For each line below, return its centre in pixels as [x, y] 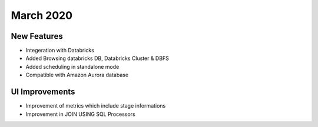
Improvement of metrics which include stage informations [96, 106]
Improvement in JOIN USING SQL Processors [80, 114]
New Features [37, 36]
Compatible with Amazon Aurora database [77, 75]
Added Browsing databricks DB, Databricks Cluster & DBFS [97, 58]
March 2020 [42, 15]
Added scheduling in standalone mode [72, 66]
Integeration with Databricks [60, 51]
